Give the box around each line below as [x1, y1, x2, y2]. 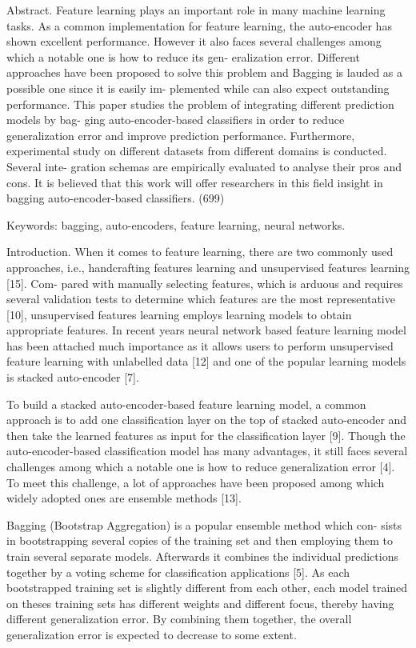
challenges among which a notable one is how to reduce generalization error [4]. [6, 458, 395, 475]
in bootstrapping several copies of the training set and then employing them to [6, 532, 394, 549]
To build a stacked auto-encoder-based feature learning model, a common [6, 395, 366, 412]
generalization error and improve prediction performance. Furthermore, [6, 126, 355, 143]
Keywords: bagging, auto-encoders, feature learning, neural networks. [6, 216, 346, 233]
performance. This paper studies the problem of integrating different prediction [6, 95, 394, 112]
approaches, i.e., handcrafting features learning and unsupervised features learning [6, 258, 410, 275]
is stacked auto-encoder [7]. [6, 369, 139, 386]
